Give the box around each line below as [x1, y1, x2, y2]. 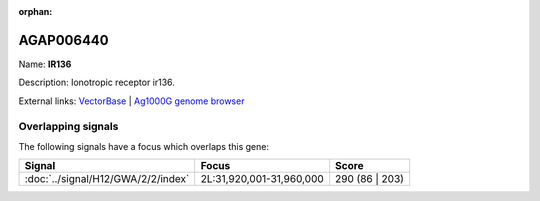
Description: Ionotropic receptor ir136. [18, 76, 175, 89]
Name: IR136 [18, 58, 72, 70]
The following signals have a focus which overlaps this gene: [18, 140, 270, 152]
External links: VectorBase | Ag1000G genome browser [18, 95, 245, 107]
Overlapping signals [18, 120, 119, 134]
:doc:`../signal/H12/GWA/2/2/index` [24, 172, 190, 186]
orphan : [18, 6, 53, 17]
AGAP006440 [18, 31, 109, 49]
